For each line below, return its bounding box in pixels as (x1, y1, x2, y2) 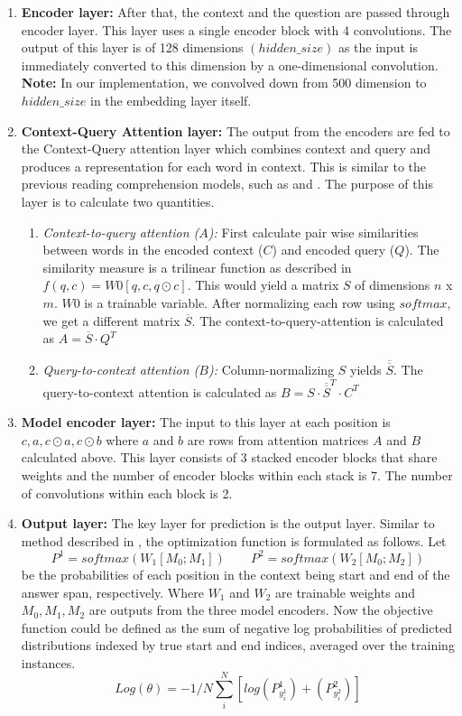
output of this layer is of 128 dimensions (21, 38, 244, 57)
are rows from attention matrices (187, 430, 369, 449)
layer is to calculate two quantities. (21, 191, 215, 210)
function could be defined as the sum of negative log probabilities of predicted (21, 618, 452, 637)
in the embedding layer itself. (90, 90, 252, 109)
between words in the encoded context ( (42, 240, 263, 259)
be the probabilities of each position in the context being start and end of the (21, 564, 450, 583)
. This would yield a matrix (187, 275, 339, 294)
